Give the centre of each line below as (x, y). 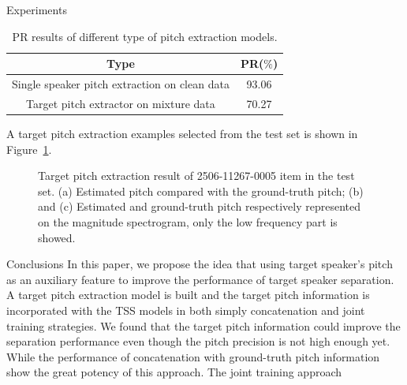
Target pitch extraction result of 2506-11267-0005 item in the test (196, 176)
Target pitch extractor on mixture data (121, 103)
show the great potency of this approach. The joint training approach (174, 372)
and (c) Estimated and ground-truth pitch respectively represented (199, 206)
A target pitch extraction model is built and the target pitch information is (188, 295)
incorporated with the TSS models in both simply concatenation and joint (186, 310)
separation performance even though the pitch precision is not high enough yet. (198, 341)
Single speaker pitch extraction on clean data (121, 84)
